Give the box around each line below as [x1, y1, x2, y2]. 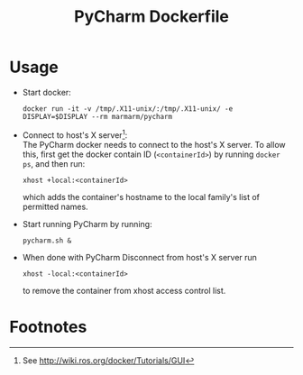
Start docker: [22, 87, 72, 97]
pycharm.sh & [22, 236, 72, 245]
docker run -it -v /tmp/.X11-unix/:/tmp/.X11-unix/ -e [22, 104, 234, 114]
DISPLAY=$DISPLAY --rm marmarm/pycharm [22, 112, 173, 121]
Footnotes [9, 316, 87, 337]
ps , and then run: [22, 158, 86, 169]
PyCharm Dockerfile [73, 6, 230, 27]
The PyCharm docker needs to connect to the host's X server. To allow [22, 139, 286, 150]
